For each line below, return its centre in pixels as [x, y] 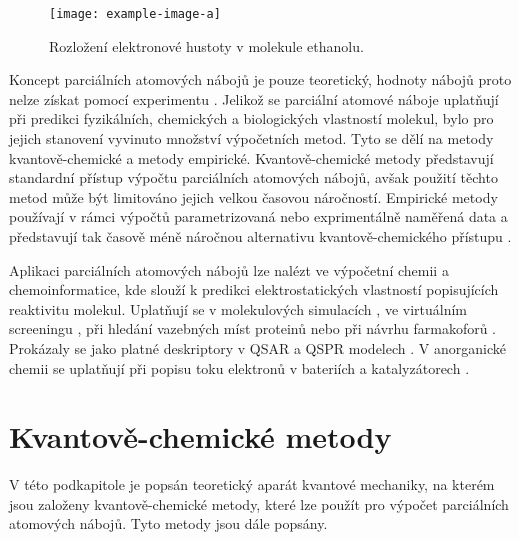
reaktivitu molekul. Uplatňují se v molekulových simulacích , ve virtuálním [238, 308]
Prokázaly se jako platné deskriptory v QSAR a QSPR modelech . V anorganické [257, 347]
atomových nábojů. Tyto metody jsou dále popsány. [168, 523]
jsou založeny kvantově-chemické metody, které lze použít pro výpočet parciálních [259, 503]
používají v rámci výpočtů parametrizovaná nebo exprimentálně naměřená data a [258, 216]
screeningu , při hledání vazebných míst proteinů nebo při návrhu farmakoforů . [253, 328]
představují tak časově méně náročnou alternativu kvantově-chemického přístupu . [260, 236]
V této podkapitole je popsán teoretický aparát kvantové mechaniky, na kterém [252, 484]
